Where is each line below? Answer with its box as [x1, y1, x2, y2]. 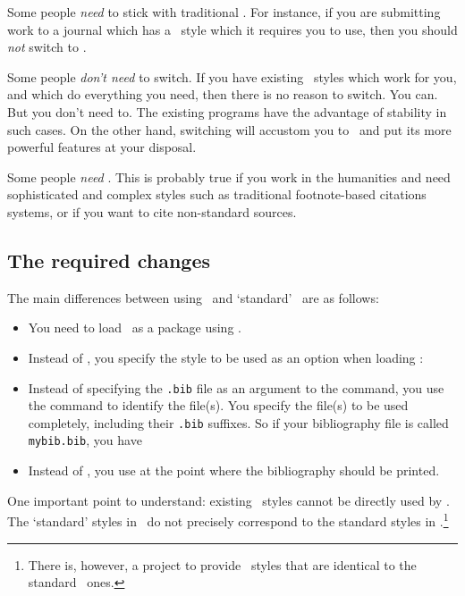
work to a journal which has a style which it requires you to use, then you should [7, 20, 458, 38]
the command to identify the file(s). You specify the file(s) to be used [28, 396, 409, 415]
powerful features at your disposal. [7, 138, 197, 156]
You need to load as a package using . [28, 318, 241, 337]
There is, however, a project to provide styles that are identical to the [28, 555, 417, 574]
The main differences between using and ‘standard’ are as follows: [7, 288, 379, 306]
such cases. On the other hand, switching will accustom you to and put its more [7, 120, 452, 139]
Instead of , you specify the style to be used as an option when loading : [28, 348, 424, 366]
